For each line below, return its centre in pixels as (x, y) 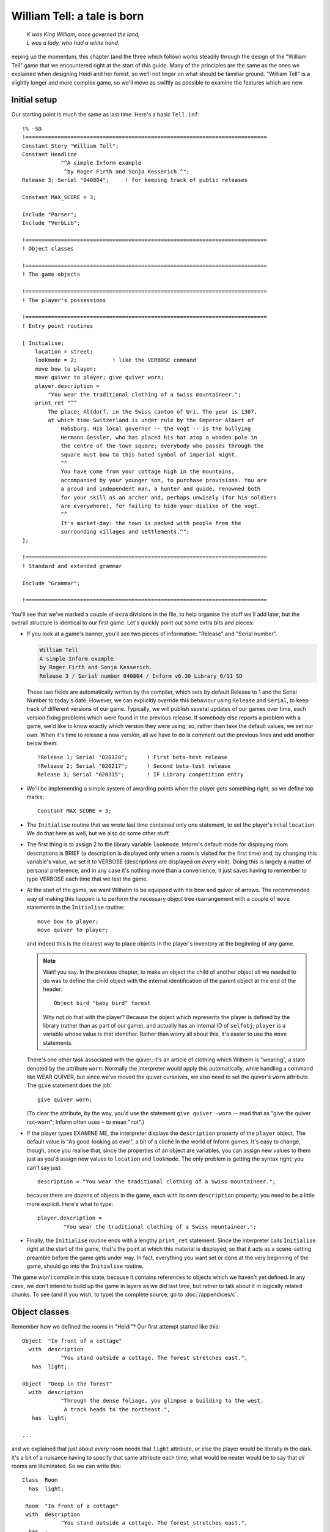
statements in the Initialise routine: (75, 908)
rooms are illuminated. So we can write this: (66, 1466)
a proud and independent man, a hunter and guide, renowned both (161, 489)
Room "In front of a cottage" (72, 1506)
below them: (42, 743)
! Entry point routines (58, 326)
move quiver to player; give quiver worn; (99, 377)
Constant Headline (50, 154)
